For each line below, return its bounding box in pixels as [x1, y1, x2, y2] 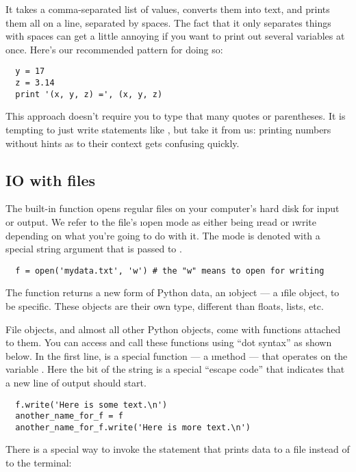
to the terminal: [5, 456, 72, 470]
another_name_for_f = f [15, 411, 123, 421]
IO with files [5, 169, 96, 190]
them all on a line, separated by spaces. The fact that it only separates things [5, 15, 331, 29]
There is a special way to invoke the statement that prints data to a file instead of [5, 442, 350, 456]
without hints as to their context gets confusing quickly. [5, 135, 240, 150]
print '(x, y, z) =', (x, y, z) [15, 89, 163, 99]
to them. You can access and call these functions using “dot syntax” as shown [5, 335, 332, 350]
